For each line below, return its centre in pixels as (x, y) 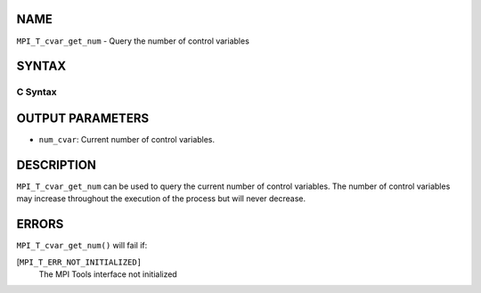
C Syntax (37, 92)
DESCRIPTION (57, 165)
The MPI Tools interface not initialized (108, 274)
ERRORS (40, 224)
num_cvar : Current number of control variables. (127, 139)
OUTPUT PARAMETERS (83, 118)
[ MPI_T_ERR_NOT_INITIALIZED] (79, 262)
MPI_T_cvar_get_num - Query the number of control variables (133, 41)
